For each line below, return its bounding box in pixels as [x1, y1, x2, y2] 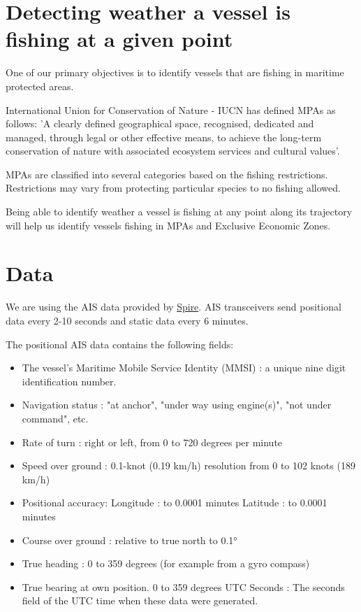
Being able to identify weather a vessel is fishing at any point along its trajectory [6, 204, 353, 219]
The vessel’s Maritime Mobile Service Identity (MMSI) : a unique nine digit [22, 360, 346, 375]
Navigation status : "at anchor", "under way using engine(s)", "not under [22, 397, 332, 412]
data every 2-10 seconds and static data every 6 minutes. [6, 313, 249, 327]
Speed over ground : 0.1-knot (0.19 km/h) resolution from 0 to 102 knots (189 [22, 458, 355, 473]
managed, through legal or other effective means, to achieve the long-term [6, 129, 322, 144]
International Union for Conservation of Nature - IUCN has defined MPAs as [6, 102, 336, 117]
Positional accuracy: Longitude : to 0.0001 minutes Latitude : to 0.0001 [22, 495, 327, 510]
